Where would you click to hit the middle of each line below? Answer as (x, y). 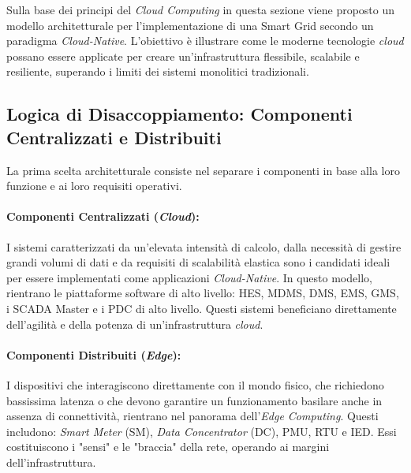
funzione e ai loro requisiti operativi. (94, 186)
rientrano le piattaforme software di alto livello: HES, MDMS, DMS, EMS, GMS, (203, 293)
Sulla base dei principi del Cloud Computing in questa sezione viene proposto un (201, 9)
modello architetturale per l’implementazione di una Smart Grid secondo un (190, 25)
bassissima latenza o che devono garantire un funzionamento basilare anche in (194, 400)
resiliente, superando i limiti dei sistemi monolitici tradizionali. (158, 71)
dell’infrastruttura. (51, 462)
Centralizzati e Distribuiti (114, 137)
